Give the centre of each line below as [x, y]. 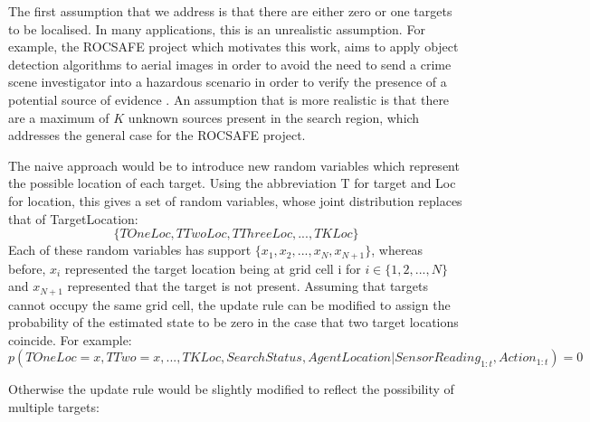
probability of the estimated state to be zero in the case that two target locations [233, 322]
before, [27, 268]
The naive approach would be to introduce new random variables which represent [234, 165]
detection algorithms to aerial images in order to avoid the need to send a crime [230, 64]
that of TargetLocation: [73, 218]
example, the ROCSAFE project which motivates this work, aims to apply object [233, 47]
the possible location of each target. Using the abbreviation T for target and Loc [232, 183]
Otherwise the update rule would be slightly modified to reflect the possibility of [231, 389]
